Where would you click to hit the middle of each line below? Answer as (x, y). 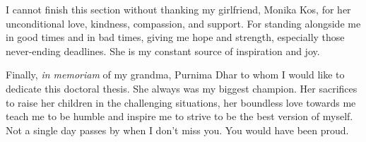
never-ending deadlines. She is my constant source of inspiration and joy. (163, 51)
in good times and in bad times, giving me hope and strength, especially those (175, 37)
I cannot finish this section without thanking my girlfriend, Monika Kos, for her (178, 9)
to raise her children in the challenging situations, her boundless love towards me (181, 102)
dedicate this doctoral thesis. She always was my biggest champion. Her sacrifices (182, 88)
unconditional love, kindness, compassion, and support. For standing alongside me (183, 23)
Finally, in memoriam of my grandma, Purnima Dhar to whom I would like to (175, 75)
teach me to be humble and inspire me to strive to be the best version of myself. (179, 116)
